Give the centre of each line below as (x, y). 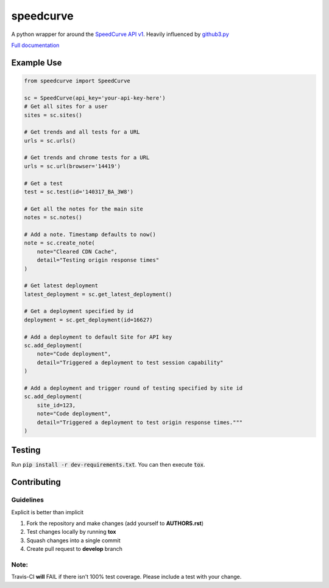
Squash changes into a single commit (74, 540)
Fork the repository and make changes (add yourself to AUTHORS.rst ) (115, 523)
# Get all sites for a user (66, 106)
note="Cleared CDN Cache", (77, 251)
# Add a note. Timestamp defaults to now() (90, 234)
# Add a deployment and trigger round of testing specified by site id (133, 388)
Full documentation (35, 45)
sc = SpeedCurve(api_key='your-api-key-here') (95, 98)
